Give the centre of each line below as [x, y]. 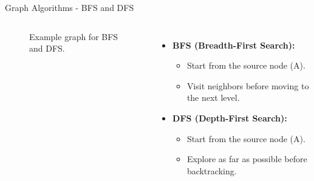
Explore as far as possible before [247, 159]
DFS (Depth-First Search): [230, 118]
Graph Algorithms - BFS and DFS [70, 7]
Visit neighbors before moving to [248, 85]
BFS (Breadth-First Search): [234, 45]
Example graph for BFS [74, 36]
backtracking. [212, 170]
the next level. [213, 97]
